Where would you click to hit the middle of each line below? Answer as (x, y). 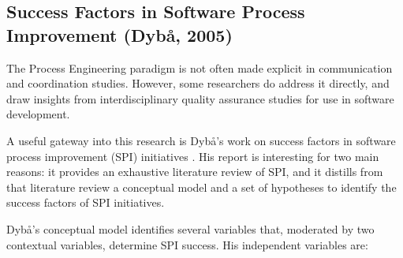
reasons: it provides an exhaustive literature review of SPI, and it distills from (195, 172)
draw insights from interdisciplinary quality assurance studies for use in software (200, 98)
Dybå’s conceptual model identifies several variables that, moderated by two (190, 228)
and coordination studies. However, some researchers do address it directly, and (198, 83)
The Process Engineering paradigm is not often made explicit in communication (200, 67)
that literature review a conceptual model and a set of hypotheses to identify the (201, 187)
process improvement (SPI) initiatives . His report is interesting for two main (193, 156)
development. (38, 114)
